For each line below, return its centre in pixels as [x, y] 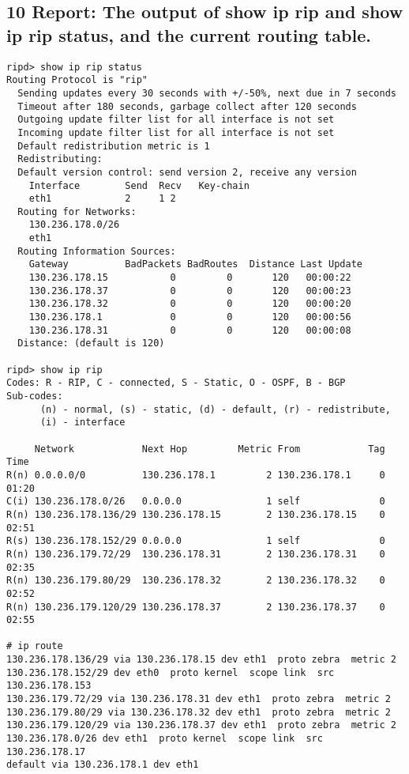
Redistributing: [60, 159]
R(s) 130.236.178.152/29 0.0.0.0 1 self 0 [196, 541]
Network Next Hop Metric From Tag [210, 449]
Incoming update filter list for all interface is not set [176, 132]
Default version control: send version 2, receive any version [187, 172]
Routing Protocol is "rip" [77, 80]
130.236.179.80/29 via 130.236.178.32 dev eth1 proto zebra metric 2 [199, 712]
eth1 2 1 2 [102, 199]
